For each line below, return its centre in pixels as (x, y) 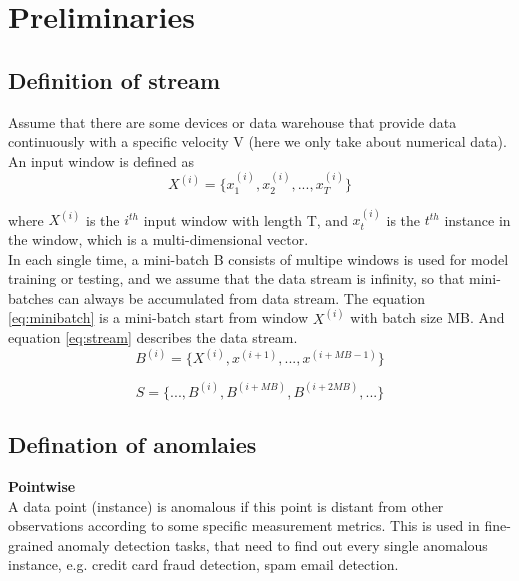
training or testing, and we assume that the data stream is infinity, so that (236, 278)
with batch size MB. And (427, 317)
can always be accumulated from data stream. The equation (242, 297)
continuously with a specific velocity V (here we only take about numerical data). (257, 141)
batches (31, 297)
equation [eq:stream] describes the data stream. (153, 337)
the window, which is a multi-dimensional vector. (158, 239)
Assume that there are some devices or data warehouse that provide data (232, 121)
